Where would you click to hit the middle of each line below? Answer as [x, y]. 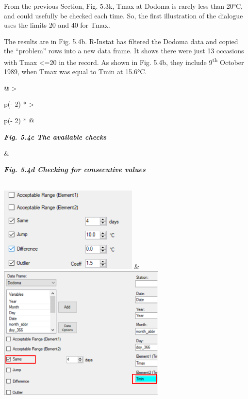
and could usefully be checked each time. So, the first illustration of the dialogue [124, 15]
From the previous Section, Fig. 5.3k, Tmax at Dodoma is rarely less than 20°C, [124, 6]
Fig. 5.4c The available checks [55, 136]
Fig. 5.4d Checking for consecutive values [75, 169]
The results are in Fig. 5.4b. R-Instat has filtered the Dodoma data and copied [121, 41]
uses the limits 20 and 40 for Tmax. [57, 25]
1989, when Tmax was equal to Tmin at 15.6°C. [75, 72]
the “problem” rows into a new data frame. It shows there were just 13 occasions [124, 51]
